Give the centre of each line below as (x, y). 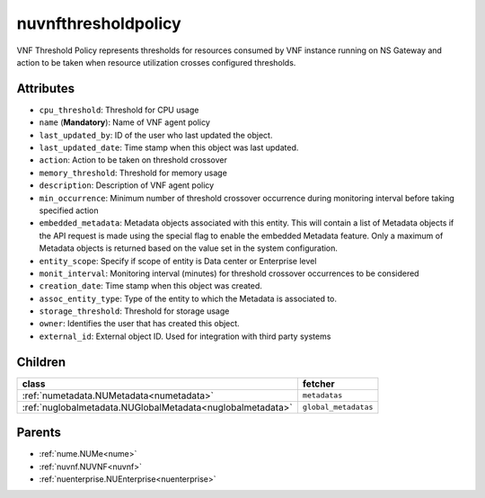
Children (41, 362)
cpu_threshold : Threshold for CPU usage (119, 110)
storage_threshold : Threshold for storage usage (134, 311)
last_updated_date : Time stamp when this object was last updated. (169, 147)
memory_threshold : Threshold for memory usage (133, 173)
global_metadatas (338, 408)
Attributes (46, 89)
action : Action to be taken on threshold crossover (133, 160)
